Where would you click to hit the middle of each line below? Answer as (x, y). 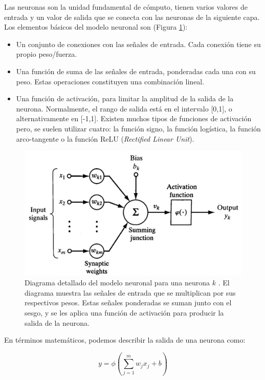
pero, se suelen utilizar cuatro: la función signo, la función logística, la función (138, 128)
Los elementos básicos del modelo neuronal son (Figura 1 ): (96, 27)
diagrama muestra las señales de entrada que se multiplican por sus (130, 292)
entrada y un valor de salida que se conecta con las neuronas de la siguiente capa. (132, 17)
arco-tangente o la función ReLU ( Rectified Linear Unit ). (105, 138)
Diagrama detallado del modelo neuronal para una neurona (117, 283)
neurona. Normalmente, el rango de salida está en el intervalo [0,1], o (124, 108)
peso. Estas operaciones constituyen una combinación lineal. (110, 81)
